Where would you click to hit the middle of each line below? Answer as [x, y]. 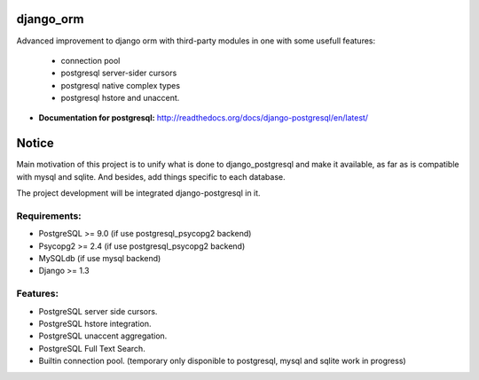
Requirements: [49, 215]
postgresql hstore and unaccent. [120, 98]
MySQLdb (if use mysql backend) [100, 259]
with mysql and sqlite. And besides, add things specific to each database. [151, 176]
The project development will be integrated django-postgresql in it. [138, 193]
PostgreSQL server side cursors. [98, 311]
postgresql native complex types [121, 85]
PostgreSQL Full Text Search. [92, 348]
